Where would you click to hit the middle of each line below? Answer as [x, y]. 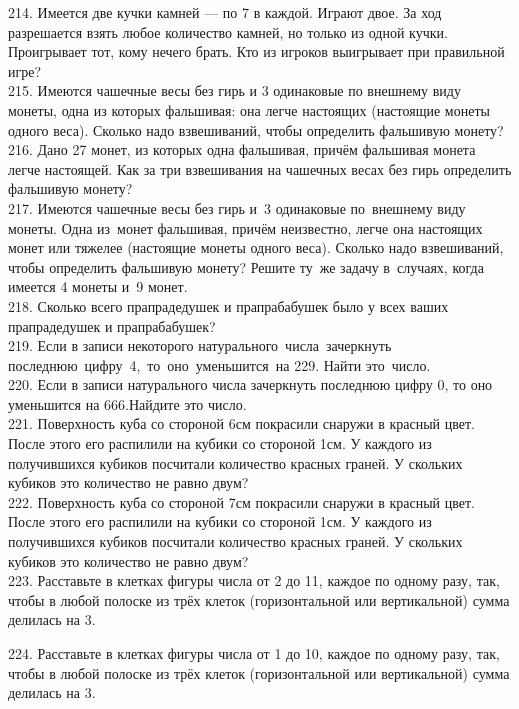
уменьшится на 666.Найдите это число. [127, 403]
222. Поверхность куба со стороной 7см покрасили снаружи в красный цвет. [241, 501]
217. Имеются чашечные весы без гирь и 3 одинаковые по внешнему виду [237, 207]
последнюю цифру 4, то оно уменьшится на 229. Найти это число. [219, 364]
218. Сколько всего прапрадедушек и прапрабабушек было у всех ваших [228, 305]
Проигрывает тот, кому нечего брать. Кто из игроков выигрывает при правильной [256, 51]
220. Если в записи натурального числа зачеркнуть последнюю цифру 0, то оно [250, 384]
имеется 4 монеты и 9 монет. [98, 286]
